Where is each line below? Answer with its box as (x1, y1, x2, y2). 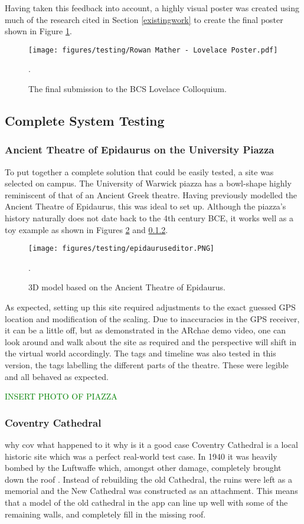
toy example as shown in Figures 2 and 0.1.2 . (5, 223, 168, 235)
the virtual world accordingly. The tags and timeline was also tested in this (5, 347, 276, 359)
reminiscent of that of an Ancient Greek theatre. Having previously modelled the (5, 188, 298, 201)
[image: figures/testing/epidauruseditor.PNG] (28, 244, 214, 253)
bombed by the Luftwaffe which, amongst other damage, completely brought (5, 461, 282, 474)
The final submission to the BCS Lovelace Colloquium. (28, 83, 227, 95)
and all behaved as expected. (5, 370, 109, 382)
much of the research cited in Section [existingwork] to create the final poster (5, 13, 283, 25)
